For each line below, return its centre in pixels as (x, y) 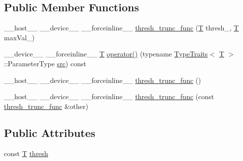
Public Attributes (50, 132)
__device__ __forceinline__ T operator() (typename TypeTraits (106, 54)
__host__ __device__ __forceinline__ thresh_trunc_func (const (109, 96)
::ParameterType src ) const (45, 63)
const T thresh (26, 153)
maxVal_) (19, 37)
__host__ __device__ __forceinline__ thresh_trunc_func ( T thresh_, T (121, 28)
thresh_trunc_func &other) (46, 106)
